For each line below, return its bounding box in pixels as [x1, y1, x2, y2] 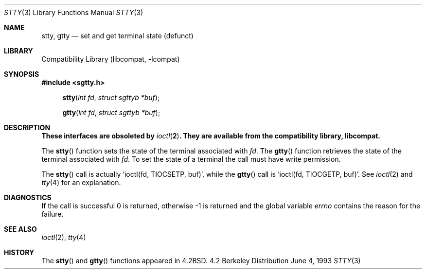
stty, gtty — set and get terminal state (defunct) [41, 32, 194, 40]
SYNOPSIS [4, 70, 39, 78]
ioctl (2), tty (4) [41, 233, 86, 241]
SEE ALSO [4, 225, 37, 233]
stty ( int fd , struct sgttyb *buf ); [62, 93, 160, 102]
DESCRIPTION [4, 123, 51, 132]
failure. [41, 210, 64, 218]
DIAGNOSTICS [4, 193, 52, 202]
